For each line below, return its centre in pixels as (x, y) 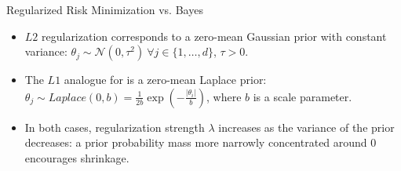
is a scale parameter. (303, 96)
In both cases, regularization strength (115, 127)
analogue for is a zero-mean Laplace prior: (165, 80)
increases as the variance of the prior (306, 127)
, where (224, 96)
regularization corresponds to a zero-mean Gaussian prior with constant (214, 36)
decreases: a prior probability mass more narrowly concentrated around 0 (200, 142)
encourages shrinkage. (77, 157)
